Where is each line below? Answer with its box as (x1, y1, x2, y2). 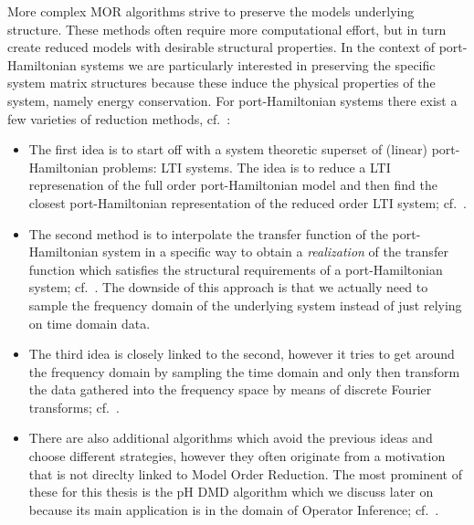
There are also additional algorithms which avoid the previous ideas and (28, 428, 433, 447)
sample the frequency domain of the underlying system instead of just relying (28, 295, 462, 314)
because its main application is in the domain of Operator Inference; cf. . (28, 499, 439, 519)
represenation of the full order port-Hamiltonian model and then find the (28, 175, 437, 194)
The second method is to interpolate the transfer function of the (28, 224, 388, 243)
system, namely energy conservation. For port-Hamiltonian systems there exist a (7, 90, 458, 110)
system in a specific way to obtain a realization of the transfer (102, 242, 448, 261)
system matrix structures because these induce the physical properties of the (7, 73, 436, 92)
